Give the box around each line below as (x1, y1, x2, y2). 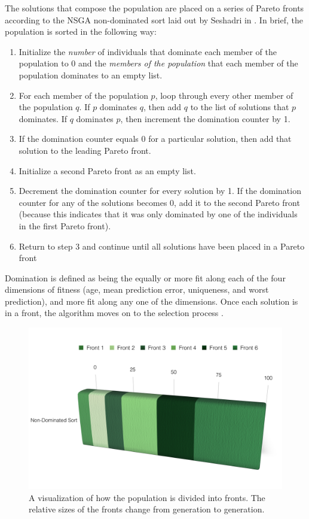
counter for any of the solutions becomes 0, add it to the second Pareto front (19, 196, 300, 208)
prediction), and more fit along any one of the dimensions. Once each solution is (5, 295, 298, 307)
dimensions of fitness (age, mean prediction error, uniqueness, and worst (5, 283, 269, 296)
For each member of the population (19, 89, 148, 101)
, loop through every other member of (155, 89, 293, 101)
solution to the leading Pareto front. (19, 144, 151, 156)
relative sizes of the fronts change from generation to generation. (29, 503, 265, 515)
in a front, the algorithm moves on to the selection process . (5, 306, 224, 319)
